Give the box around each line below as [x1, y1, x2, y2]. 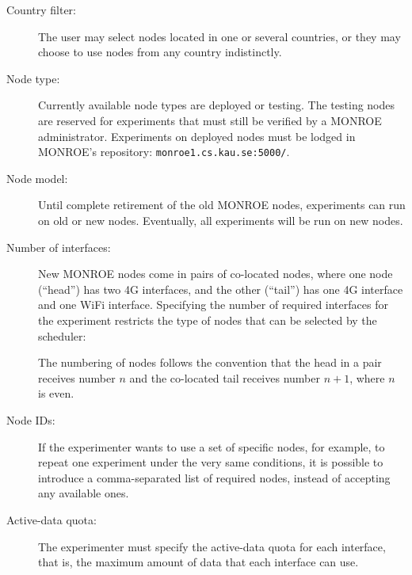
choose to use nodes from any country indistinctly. [38, 44, 282, 60]
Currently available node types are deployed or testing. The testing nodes [38, 97, 395, 113]
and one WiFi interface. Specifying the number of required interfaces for [38, 296, 388, 313]
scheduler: [38, 327, 86, 344]
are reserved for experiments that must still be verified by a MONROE [38, 112, 382, 128]
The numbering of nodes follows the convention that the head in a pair [38, 354, 382, 371]
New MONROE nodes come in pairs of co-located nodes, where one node [38, 265, 393, 282]
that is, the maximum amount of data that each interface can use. [38, 554, 359, 570]
